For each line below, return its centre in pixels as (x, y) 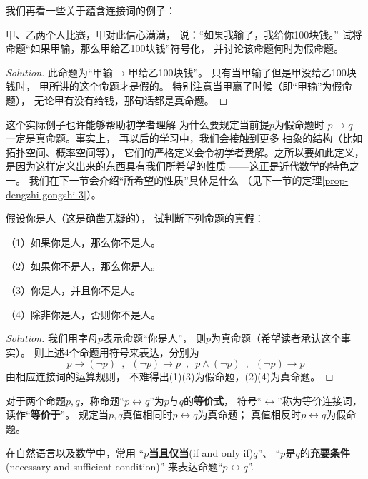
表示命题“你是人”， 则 (154, 338)
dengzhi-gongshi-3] (46, 194)
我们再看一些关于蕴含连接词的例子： (91, 10)
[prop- (335, 180)
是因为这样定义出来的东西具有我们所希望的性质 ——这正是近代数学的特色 (178, 166)
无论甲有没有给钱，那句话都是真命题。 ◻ (131, 100)
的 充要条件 (325, 452)
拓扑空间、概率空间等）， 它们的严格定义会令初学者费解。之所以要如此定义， (185, 152)
